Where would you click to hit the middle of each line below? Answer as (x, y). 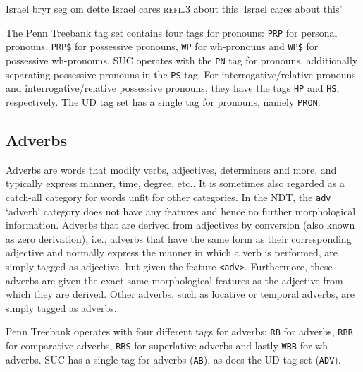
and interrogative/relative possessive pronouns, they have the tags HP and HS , (173, 88)
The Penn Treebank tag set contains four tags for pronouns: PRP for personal (172, 32)
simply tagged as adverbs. (61, 307)
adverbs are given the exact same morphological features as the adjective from (174, 280)
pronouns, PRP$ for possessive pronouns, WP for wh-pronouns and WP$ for (162, 46)
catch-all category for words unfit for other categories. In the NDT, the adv (168, 197)
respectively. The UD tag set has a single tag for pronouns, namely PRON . (163, 101)
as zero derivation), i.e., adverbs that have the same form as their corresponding (179, 238)
